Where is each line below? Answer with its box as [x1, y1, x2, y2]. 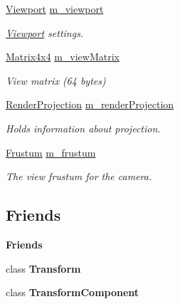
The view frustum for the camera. [6, 169, 152, 184]
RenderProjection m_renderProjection [6, 97, 174, 112]
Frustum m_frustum [6, 145, 96, 159]
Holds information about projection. [6, 120, 161, 135]
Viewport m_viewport [6, 1, 104, 16]
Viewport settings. [6, 25, 84, 40]
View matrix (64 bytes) [6, 73, 106, 88]
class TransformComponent [6, 285, 139, 300]
